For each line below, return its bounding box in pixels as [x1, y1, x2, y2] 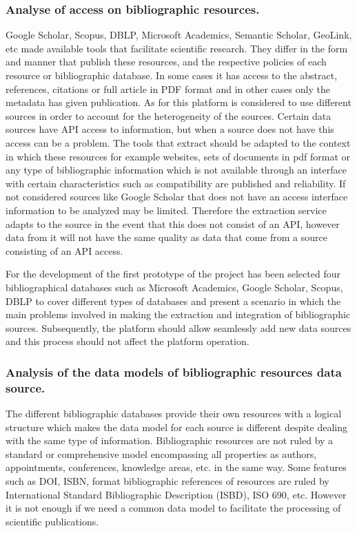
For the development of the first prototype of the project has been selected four [6, 266, 340, 281]
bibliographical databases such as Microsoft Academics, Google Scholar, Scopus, [6, 280, 343, 294]
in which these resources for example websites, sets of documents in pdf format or [6, 149, 351, 163]
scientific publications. [6, 514, 99, 528]
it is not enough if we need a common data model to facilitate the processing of [6, 501, 341, 515]
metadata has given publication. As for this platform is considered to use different [6, 95, 351, 109]
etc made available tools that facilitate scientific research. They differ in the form [6, 41, 348, 55]
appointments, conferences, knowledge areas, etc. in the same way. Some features [6, 460, 347, 474]
